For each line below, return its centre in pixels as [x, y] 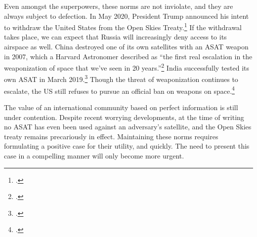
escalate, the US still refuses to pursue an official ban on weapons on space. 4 [119, 90]
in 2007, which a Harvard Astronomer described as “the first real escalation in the [128, 56]
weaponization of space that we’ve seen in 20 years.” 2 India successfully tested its [127, 67]
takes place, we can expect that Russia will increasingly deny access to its [115, 37]
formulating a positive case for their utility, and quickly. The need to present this [127, 146]
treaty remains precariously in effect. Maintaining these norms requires [111, 136]
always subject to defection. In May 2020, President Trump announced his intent [127, 16]
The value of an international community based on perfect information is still [121, 107]
